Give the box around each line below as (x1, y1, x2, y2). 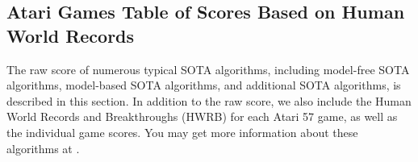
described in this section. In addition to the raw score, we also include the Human (6, 92, 412, 109)
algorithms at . (6, 139, 80, 156)
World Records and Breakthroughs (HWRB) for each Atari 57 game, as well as (6, 108, 398, 125)
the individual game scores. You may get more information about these (6, 123, 358, 140)
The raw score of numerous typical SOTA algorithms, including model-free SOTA (6, 60, 410, 77)
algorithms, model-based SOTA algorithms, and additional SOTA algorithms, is (6, 77, 401, 93)
